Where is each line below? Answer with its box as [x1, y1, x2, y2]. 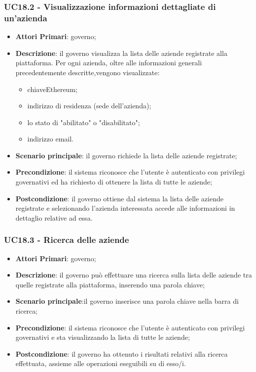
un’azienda [4, 11, 47, 24]
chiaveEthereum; [27, 84, 77, 94]
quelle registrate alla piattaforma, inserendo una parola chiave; [15, 279, 205, 289]
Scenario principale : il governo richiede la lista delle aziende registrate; [15, 150, 237, 160]
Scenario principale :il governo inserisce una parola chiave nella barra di [15, 296, 239, 306]
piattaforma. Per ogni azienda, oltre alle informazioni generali [15, 57, 202, 68]
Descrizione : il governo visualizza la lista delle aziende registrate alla [15, 47, 227, 58]
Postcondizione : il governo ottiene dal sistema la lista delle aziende [15, 193, 223, 203]
